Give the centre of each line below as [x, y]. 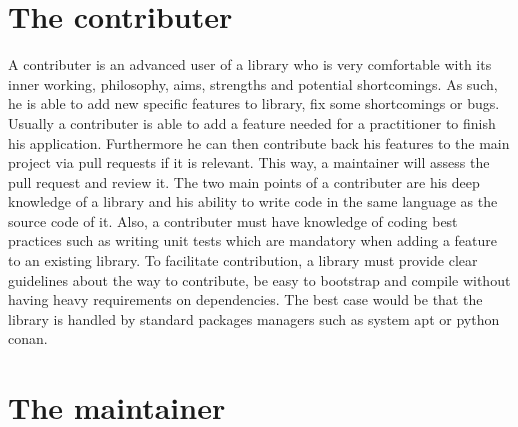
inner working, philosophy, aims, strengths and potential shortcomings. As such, [253, 83]
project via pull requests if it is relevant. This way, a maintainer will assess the [249, 162]
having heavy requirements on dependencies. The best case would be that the [245, 299]
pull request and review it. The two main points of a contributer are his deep [244, 181]
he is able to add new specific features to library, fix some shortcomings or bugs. [254, 103]
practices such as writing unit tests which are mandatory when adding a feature [253, 240]
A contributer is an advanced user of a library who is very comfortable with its [250, 64]
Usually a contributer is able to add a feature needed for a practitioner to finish [252, 122]
